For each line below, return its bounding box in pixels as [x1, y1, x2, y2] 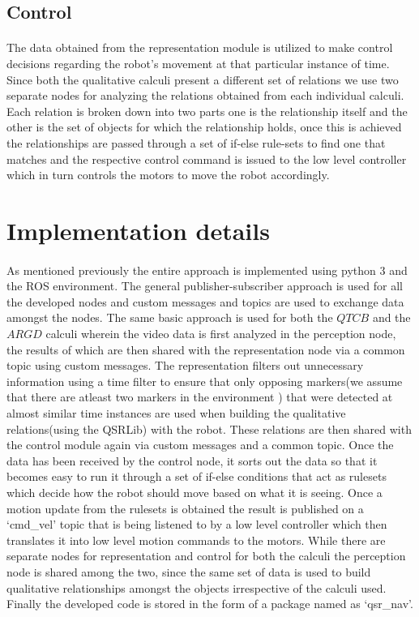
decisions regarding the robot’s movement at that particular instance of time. [6, 54, 390, 71]
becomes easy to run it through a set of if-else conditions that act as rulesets [6, 468, 387, 485]
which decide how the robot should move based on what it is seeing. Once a [6, 484, 383, 500]
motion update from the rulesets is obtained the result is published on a [6, 499, 364, 516]
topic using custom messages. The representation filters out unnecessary [6, 357, 364, 374]
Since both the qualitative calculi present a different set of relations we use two [6, 71, 399, 88]
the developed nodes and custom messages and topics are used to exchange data [6, 293, 404, 310]
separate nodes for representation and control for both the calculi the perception [6, 547, 406, 564]
